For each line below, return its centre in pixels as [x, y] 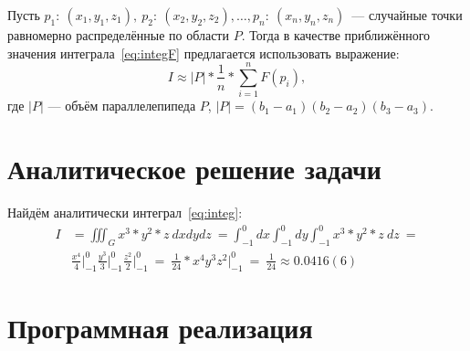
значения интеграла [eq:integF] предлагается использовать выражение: [204, 53]
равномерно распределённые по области [118, 35]
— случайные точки [407, 15]
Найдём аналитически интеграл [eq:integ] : [125, 213]
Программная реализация [160, 327]
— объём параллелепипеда [122, 106]
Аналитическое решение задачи [194, 169]
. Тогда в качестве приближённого [336, 35]
